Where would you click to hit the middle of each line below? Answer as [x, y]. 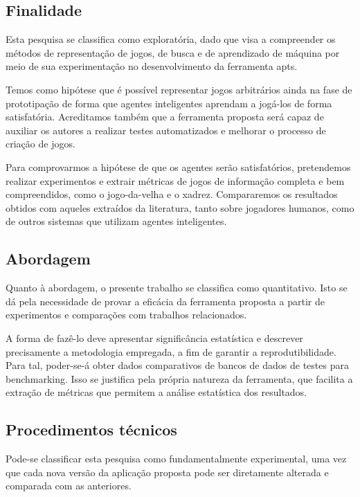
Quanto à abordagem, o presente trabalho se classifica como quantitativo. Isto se [177, 288]
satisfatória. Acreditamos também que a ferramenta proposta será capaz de [165, 117]
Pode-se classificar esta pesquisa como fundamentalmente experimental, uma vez [176, 459]
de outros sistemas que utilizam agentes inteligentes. [116, 221]
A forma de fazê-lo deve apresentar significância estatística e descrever [154, 337]
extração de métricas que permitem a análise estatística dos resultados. [156, 392]
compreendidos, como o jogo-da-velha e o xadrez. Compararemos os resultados [172, 194]
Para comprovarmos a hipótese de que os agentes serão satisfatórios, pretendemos [178, 166]
